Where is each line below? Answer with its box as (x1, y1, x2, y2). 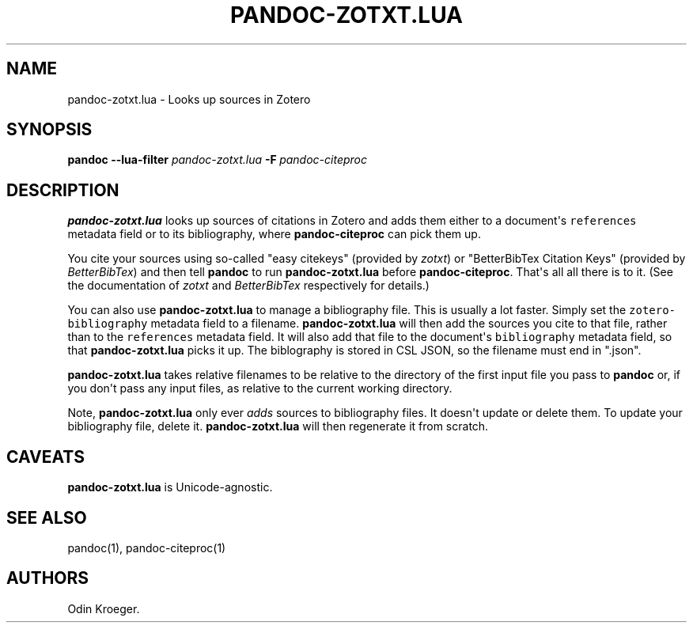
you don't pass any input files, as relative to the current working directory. (67, 381, 453, 396)
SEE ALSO (6, 507, 87, 528)
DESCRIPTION (6, 180, 119, 200)
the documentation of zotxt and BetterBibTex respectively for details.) (67, 279, 430, 293)
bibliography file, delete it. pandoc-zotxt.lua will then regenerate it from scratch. (67, 419, 489, 434)
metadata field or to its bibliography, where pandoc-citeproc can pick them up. (67, 227, 481, 241)
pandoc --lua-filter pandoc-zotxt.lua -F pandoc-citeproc (67, 153, 367, 167)
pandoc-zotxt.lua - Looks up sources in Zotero (67, 92, 311, 106)
